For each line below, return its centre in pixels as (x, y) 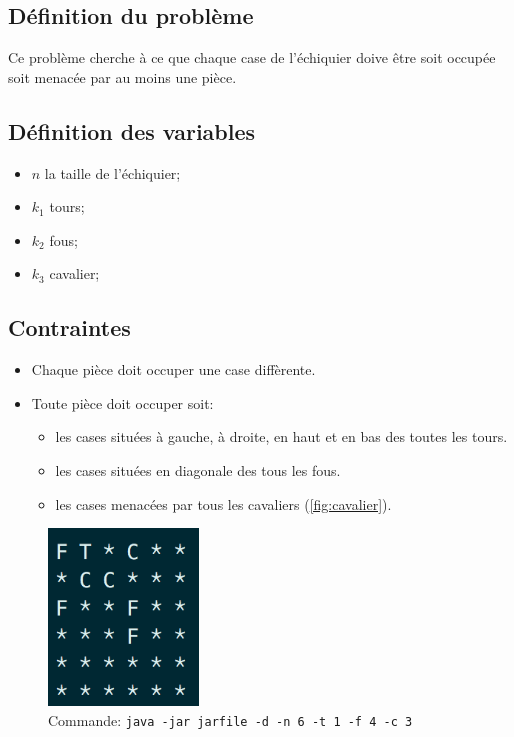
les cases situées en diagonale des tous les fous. (198, 469)
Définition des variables (132, 130)
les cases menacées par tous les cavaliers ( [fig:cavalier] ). (223, 503)
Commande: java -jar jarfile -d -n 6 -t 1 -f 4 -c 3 (230, 719)
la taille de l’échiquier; (112, 172)
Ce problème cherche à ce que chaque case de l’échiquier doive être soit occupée (252, 57)
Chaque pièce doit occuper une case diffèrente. (173, 369)
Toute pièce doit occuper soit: (122, 402)
